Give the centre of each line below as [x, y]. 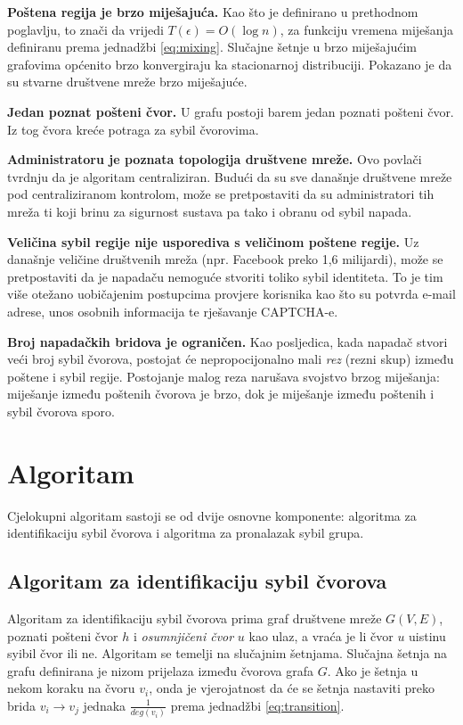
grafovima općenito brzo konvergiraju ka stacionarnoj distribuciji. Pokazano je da [230, 64]
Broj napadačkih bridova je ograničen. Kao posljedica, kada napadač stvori [227, 341]
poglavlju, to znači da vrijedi [85, 29]
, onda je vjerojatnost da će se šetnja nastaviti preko [292, 688]
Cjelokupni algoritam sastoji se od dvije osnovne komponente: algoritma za [212, 515]
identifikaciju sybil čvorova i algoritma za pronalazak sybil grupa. [186, 533]
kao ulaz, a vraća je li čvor [321, 635]
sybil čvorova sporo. [61, 411]
